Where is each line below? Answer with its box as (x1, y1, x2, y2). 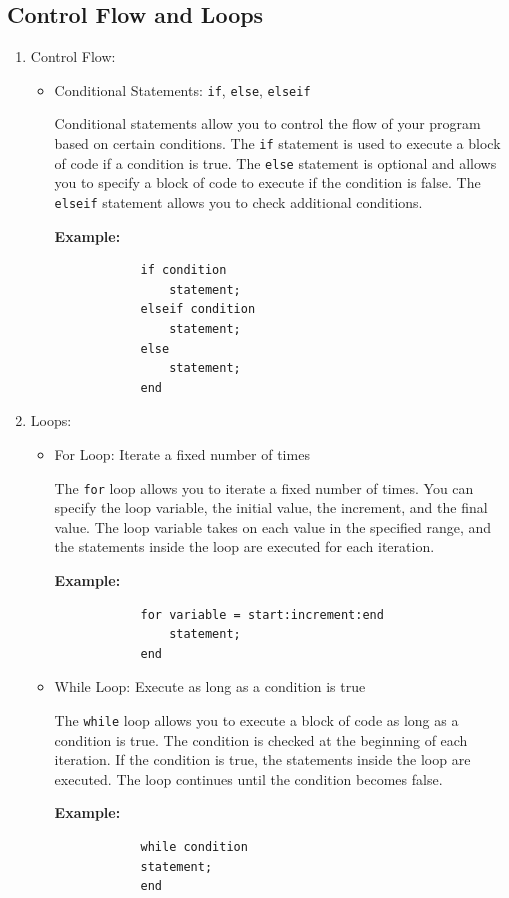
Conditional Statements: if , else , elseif (54, 79, 311, 100)
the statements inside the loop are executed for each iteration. (54, 536, 435, 557)
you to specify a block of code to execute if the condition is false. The (54, 172, 481, 193)
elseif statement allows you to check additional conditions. (54, 191, 423, 212)
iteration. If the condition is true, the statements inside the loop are (54, 749, 471, 770)
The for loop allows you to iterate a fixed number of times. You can (54, 477, 474, 498)
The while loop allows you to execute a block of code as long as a (54, 709, 459, 730)
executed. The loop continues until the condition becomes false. (54, 768, 443, 789)
